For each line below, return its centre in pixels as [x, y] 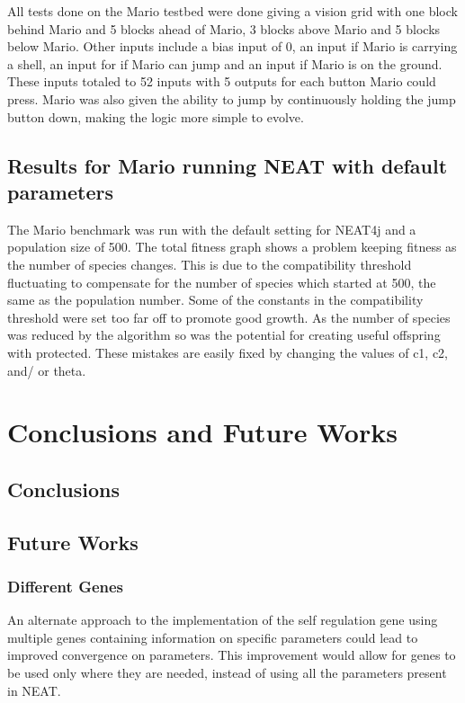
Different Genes [66, 586]
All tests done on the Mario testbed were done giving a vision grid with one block [232, 11]
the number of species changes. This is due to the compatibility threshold [210, 264]
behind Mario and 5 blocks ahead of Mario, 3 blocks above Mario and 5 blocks [224, 28]
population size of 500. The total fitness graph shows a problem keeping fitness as [232, 247]
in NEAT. [34, 690]
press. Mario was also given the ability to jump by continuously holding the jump [232, 98]
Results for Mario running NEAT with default [228, 165]
